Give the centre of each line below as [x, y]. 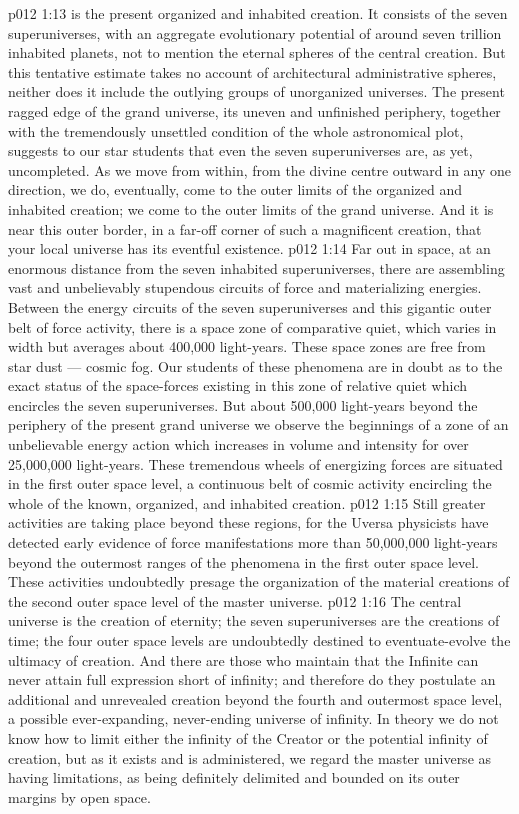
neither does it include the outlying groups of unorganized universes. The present [256, 91]
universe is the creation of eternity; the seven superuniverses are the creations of [254, 620]
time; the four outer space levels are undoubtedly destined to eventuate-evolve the [259, 640]
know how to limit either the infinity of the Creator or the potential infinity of [248, 737]
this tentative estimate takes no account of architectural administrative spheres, [252, 71]
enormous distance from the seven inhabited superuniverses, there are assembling [256, 267]
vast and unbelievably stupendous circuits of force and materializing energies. [245, 287]
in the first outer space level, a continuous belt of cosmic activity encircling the [250, 483]
